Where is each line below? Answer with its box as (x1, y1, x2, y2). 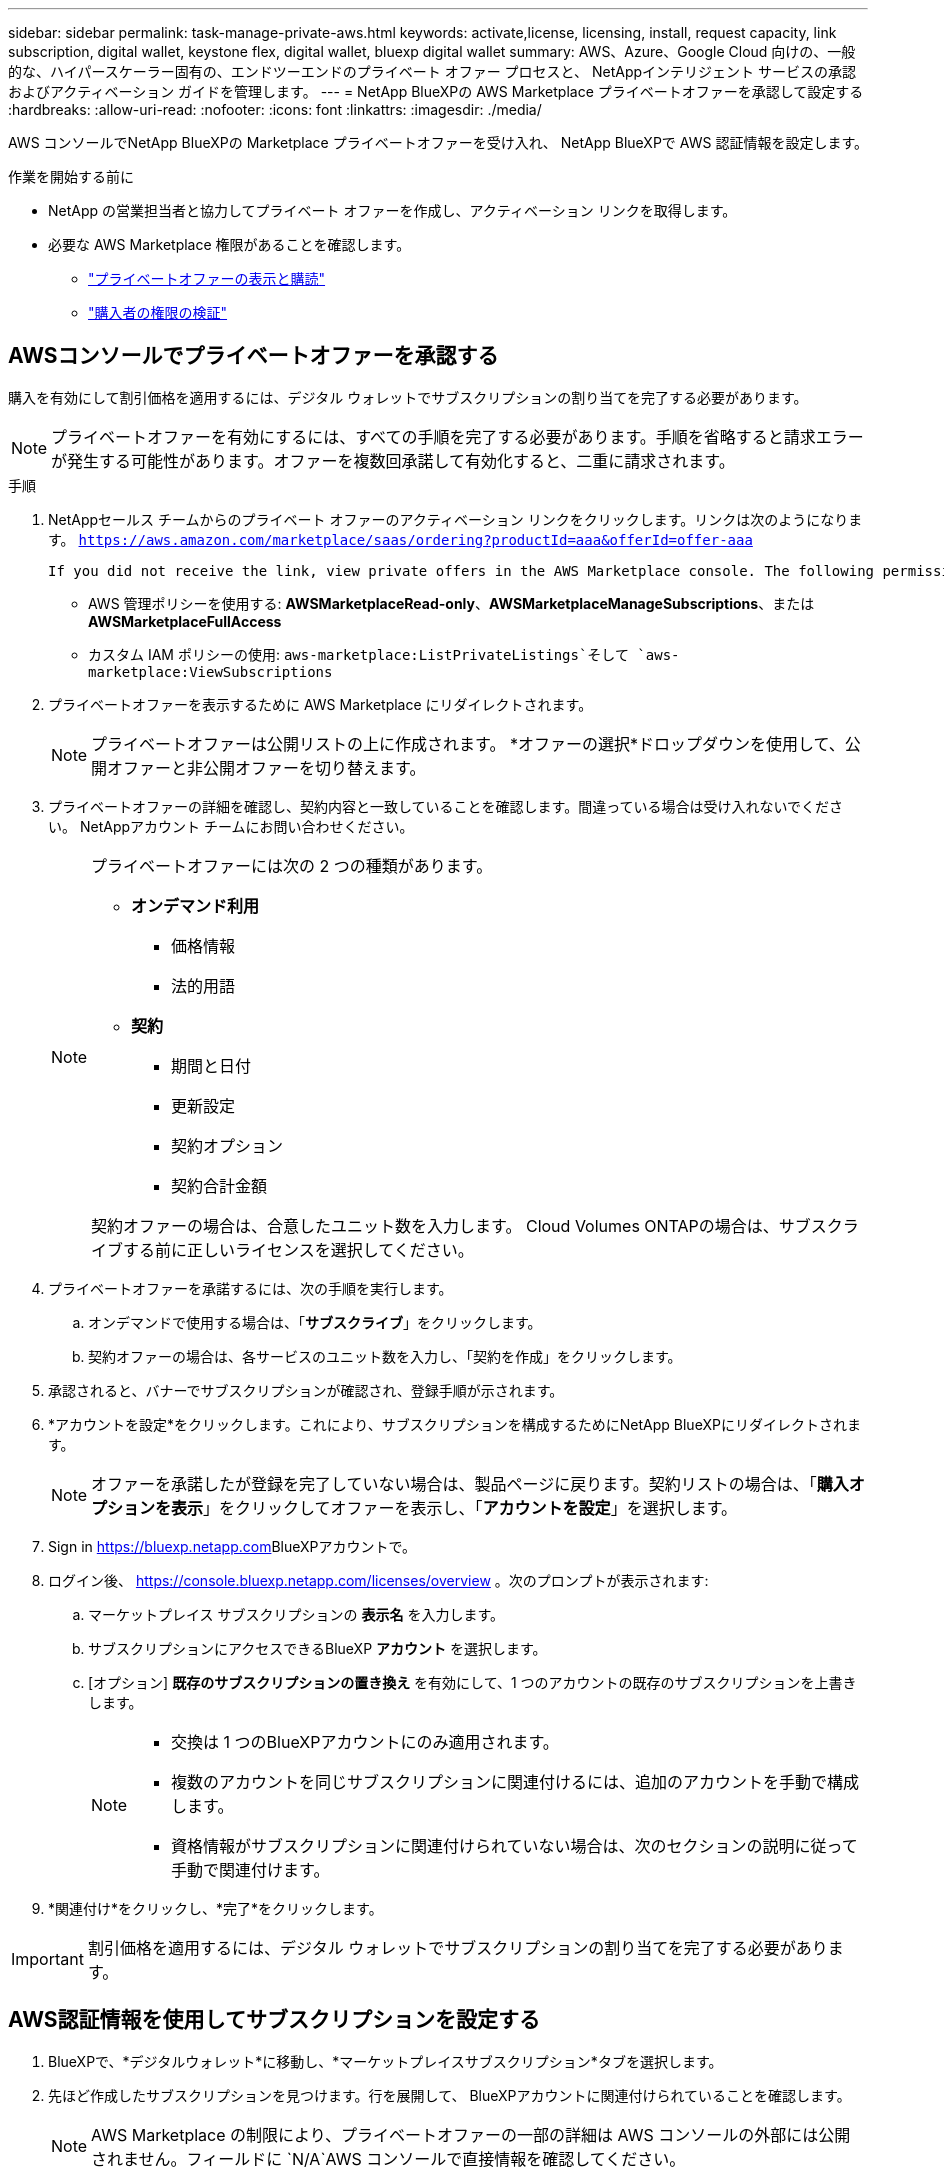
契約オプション (171, 1135, 284, 1156)
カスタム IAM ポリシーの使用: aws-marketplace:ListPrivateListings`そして (88, 645, 629, 663)
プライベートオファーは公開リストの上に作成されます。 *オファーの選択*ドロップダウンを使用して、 (91, 733, 845, 754)
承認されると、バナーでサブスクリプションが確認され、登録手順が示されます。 (48, 1381, 564, 1399)
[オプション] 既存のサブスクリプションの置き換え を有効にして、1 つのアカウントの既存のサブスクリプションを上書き (88, 1673, 857, 1691)
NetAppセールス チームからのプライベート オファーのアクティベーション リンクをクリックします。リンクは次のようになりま (48, 510, 863, 528)
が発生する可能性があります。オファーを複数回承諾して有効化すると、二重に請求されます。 (51, 450, 735, 471)
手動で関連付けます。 (171, 1859, 330, 1880)
